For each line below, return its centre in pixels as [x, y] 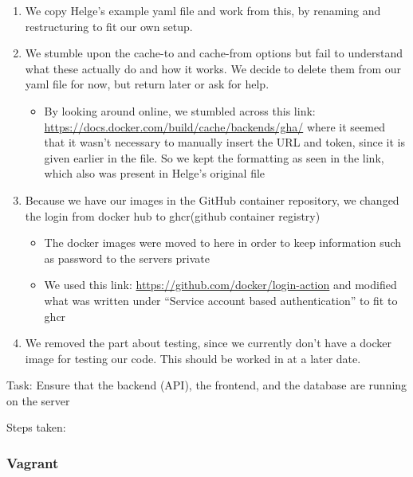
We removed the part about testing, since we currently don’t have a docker [208, 343]
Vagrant [33, 462]
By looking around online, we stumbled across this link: [180, 110]
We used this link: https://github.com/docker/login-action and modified [220, 285]
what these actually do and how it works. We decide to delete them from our [213, 68]
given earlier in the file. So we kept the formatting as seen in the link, [214, 157]
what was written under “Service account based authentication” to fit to [221, 300]
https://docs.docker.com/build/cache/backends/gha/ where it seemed [214, 126]
